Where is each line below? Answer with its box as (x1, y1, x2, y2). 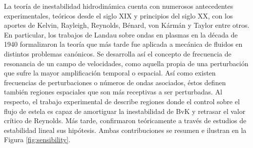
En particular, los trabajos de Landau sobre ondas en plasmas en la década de (4, 29, 238, 39)
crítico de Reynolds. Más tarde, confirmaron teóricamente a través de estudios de (4, 115, 247, 126)
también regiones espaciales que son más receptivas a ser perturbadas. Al (4, 87, 222, 97)
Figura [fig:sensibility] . (4, 134, 71, 145)
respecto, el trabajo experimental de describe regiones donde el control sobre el (4, 96, 240, 106)
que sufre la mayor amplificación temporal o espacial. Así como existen (4, 68, 216, 78)
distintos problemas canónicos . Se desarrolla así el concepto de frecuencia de (4, 48, 232, 58)
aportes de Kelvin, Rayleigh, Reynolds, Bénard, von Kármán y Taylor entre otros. (4, 20, 250, 30)
